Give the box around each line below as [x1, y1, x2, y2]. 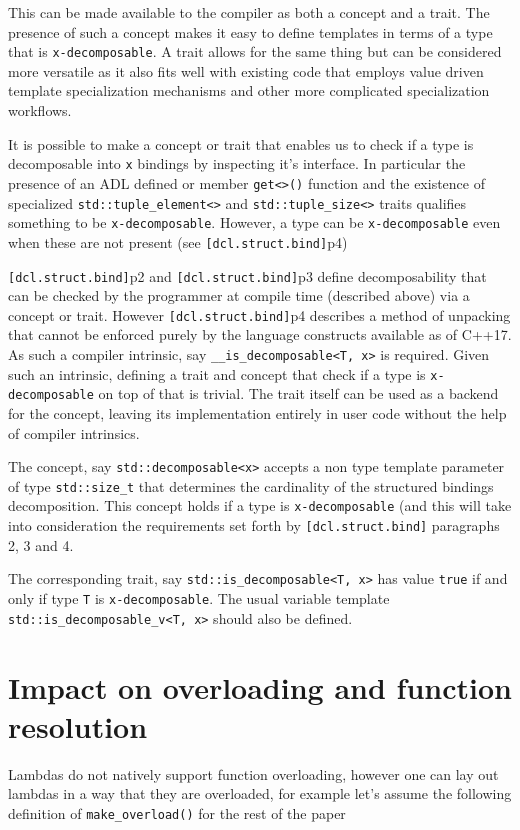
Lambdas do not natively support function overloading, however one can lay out [8, 763, 499, 784]
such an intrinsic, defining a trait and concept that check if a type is [8, 363, 426, 384]
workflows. [8, 100, 72, 121]
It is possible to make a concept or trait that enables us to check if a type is [8, 133, 474, 154]
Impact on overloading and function [8, 666, 512, 707]
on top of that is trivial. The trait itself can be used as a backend [98, 383, 499, 404]
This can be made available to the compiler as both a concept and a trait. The [8, 2, 490, 22]
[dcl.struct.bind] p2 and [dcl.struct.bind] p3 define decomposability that [8, 265, 487, 286]
